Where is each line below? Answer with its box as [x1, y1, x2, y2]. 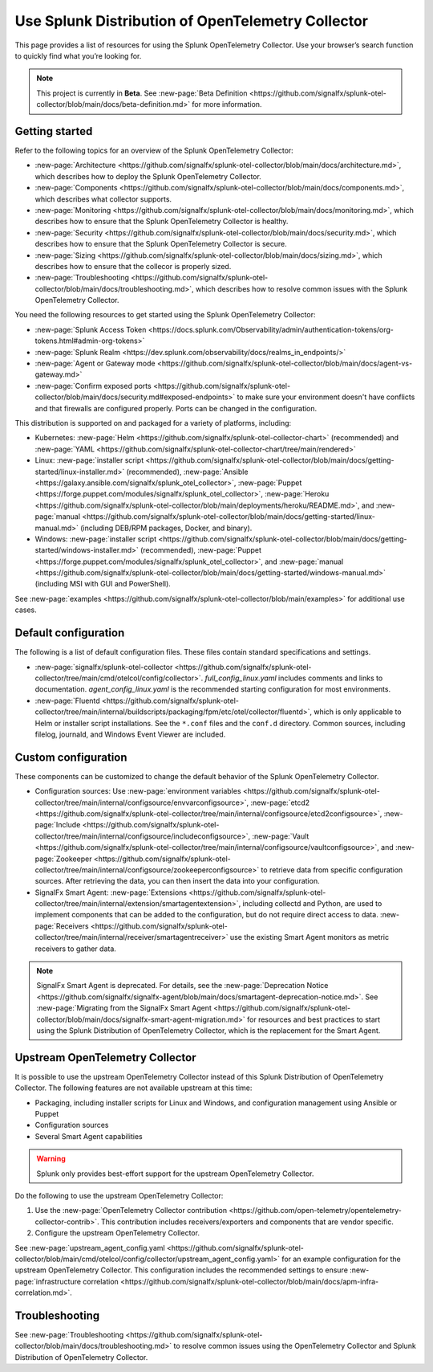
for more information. [192, 100, 262, 109]
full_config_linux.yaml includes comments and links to [204, 673, 383, 683]
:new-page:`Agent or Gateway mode [34, 358, 156, 369]
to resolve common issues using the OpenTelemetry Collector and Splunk [173, 1341, 416, 1351]
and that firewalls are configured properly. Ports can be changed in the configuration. [34, 403, 318, 413]
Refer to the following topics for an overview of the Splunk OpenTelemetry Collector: [14, 145, 294, 156]
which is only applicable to [314, 707, 402, 717]
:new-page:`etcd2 [249, 798, 310, 807]
